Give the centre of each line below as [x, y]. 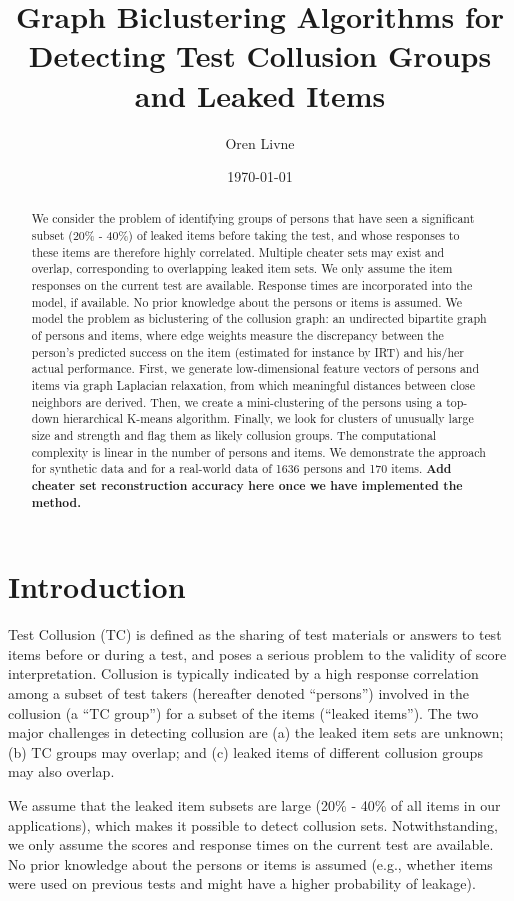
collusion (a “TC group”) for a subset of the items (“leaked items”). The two [243, 712]
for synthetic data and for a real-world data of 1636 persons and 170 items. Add [241, 469]
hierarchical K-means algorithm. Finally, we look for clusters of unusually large [268, 418]
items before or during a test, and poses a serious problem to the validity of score [257, 653]
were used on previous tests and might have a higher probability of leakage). [242, 883]
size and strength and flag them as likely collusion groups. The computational [234, 435]
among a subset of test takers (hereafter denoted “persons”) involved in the [239, 693]
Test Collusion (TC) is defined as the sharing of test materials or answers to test [255, 634]
